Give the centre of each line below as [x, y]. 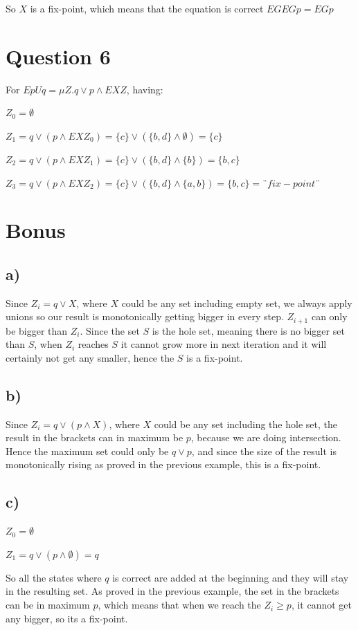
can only [329, 316]
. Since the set [110, 330]
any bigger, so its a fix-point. [67, 618]
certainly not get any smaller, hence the [90, 357]
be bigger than [37, 330]
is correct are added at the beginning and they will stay [231, 577]
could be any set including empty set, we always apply [237, 303]
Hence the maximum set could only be [87, 451]
